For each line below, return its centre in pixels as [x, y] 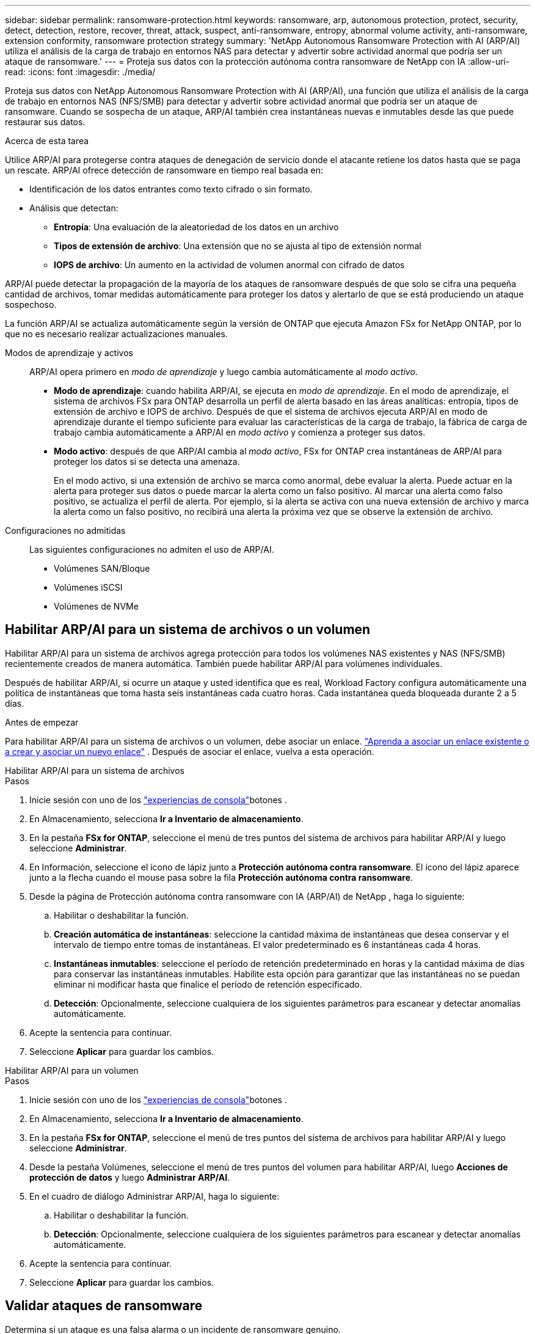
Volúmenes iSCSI [88, 587]
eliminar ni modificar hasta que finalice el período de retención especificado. [208, 984]
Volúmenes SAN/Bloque [102, 568]
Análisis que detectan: [74, 208]
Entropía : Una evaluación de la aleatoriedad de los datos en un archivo [196, 227]
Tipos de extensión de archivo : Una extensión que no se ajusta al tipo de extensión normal [238, 246]
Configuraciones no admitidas [65, 530]
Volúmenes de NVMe [96, 606]
